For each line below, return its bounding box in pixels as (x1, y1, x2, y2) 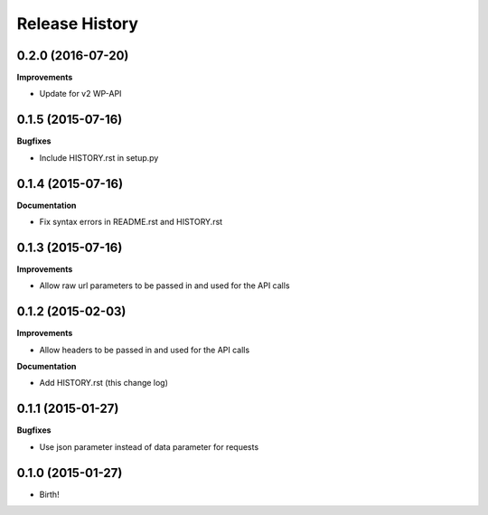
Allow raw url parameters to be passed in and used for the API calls (39, 280, 290, 291)
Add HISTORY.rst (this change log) (39, 378, 169, 389)
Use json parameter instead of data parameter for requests (39, 441, 259, 452)
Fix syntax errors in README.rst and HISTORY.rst (39, 217, 223, 228)
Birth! (39, 489, 60, 500)
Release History (16, 14, 139, 33)
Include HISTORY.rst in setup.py (39, 152, 159, 163)
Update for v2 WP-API (39, 89, 122, 99)
